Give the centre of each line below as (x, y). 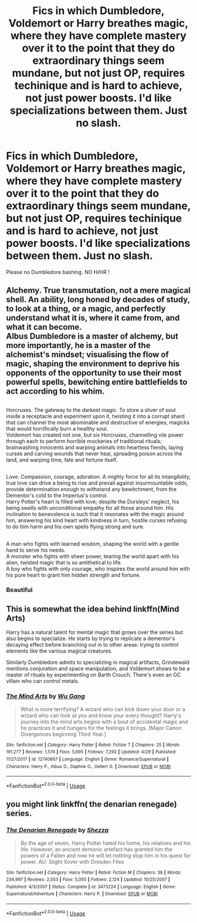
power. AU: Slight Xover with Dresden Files (72, 861)
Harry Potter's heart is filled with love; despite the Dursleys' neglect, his (93, 502)
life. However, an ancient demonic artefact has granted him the (96, 849)
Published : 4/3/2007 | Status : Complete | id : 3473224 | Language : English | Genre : (91, 887)
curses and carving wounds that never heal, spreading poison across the (94, 454)
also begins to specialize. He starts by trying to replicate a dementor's (91, 638)
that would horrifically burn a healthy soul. (57, 428)
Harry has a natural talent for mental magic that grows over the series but (95, 633)
